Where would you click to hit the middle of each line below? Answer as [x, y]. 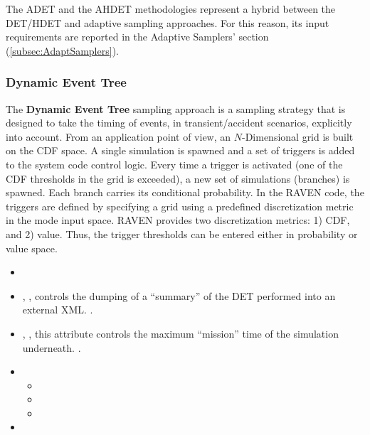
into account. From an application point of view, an [118, 136]
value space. [32, 248]
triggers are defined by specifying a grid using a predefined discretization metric [180, 206]
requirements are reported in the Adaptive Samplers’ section [137, 37]
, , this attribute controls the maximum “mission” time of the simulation [180, 333]
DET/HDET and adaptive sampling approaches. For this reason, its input [168, 22]
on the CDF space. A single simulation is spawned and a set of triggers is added [180, 150]
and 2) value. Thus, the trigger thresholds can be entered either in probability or [182, 233]
